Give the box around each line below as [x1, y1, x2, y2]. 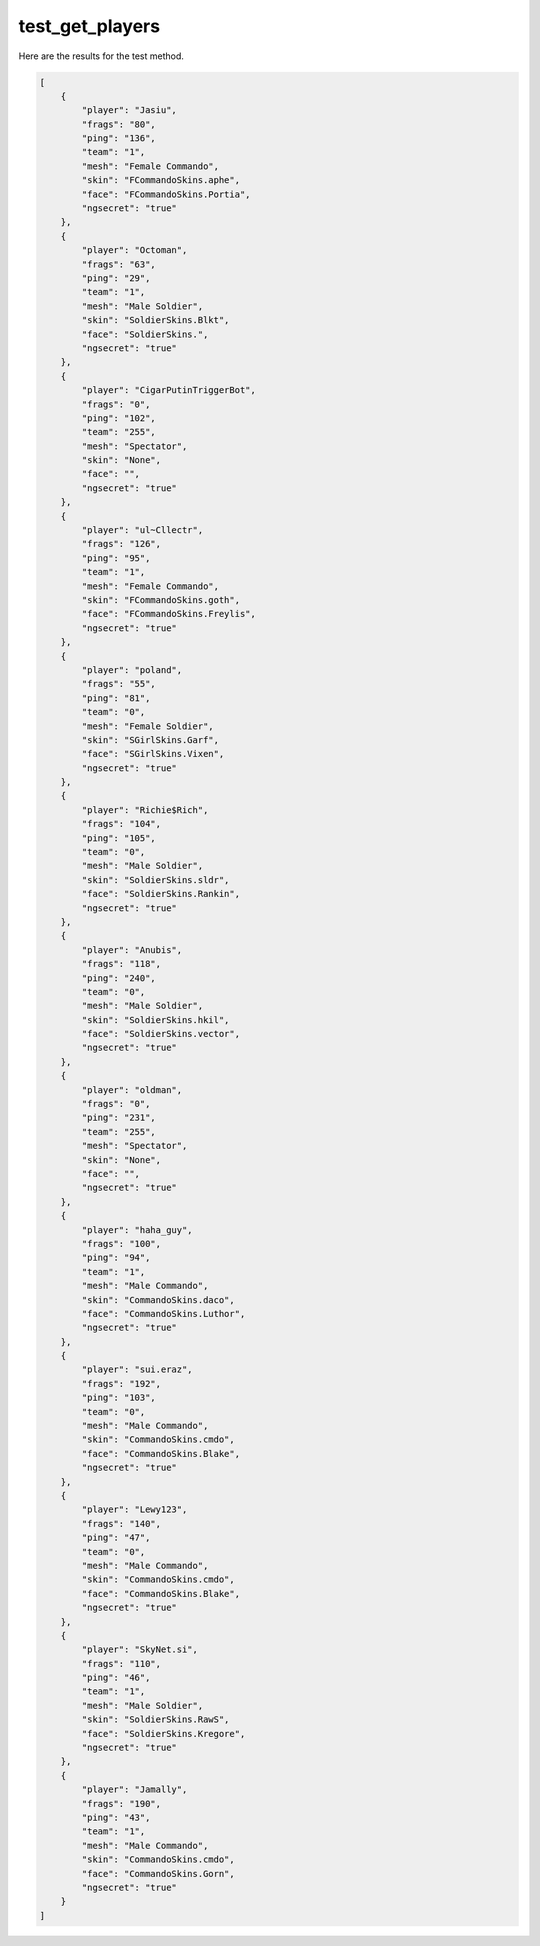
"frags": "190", [81, 1798, 162, 1809]
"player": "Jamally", [81, 1784, 188, 1795]
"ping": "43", [81, 1811, 151, 1823]
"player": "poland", [81, 664, 183, 675]
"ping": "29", [81, 273, 151, 284]
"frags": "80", [81, 118, 157, 130]
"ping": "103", [81, 1392, 157, 1404]
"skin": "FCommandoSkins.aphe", [81, 175, 240, 186]
